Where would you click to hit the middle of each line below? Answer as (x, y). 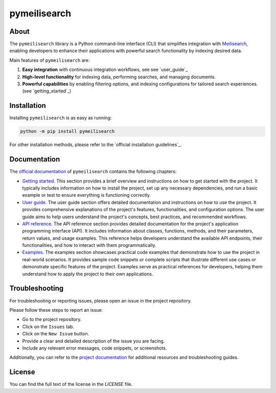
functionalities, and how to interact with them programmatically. (89, 245)
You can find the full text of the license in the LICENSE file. (71, 384)
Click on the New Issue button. (56, 334)
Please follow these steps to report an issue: (56, 310)
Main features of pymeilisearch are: (50, 60)
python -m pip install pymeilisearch (67, 131)
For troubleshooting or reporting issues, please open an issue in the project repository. (100, 300)
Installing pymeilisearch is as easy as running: (61, 118)
